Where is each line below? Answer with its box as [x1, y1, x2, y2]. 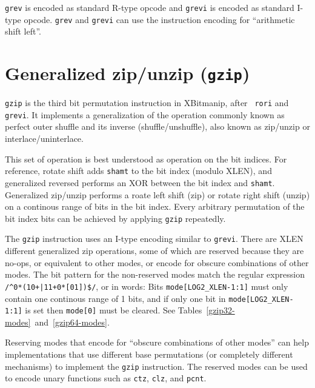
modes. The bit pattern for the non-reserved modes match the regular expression [5, 268, 305, 281]
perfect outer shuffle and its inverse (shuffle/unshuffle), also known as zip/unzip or [5, 120, 310, 133]
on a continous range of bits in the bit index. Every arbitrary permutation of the [5, 200, 305, 213]
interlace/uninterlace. [5, 132, 84, 145]
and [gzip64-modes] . [35, 315, 110, 328]
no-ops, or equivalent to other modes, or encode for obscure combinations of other [5, 256, 309, 269]
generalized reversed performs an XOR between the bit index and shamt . [5, 176, 275, 189]
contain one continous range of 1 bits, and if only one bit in [5, 292, 226, 304]
